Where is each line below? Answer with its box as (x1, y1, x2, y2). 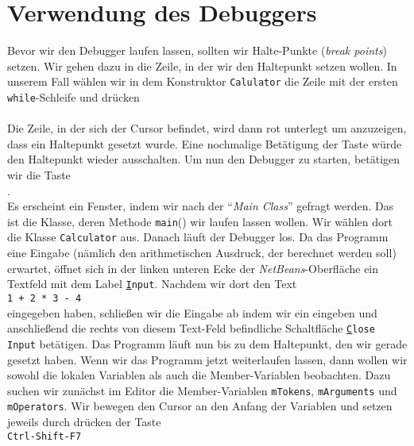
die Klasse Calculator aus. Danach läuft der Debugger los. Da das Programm (7, 229, 389, 245)
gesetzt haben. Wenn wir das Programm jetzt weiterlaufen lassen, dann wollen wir (7, 351, 408, 367)
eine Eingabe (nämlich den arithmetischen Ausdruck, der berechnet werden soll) (7, 244, 397, 261)
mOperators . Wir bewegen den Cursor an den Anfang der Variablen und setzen (7, 398, 393, 414)
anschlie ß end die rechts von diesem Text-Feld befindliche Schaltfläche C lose (7, 320, 375, 336)
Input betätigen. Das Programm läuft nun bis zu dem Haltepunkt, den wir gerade (7, 335, 408, 352)
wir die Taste (7, 167, 71, 183)
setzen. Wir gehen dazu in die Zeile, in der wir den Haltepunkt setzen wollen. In (7, 57, 397, 74)
